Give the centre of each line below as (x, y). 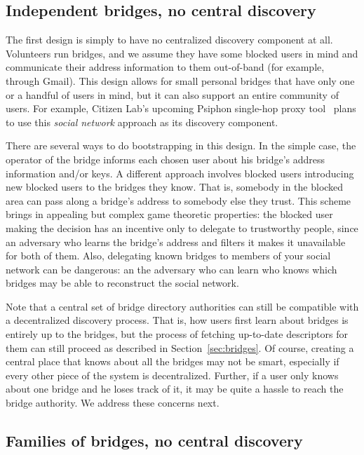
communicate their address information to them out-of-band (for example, (165, 67)
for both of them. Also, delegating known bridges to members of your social (168, 256)
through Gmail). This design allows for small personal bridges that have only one (180, 80)
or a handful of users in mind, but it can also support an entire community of (172, 94)
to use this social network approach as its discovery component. (142, 122)
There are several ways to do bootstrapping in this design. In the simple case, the (181, 145)
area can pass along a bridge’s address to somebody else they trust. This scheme (178, 200)
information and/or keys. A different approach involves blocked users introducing (180, 173)
